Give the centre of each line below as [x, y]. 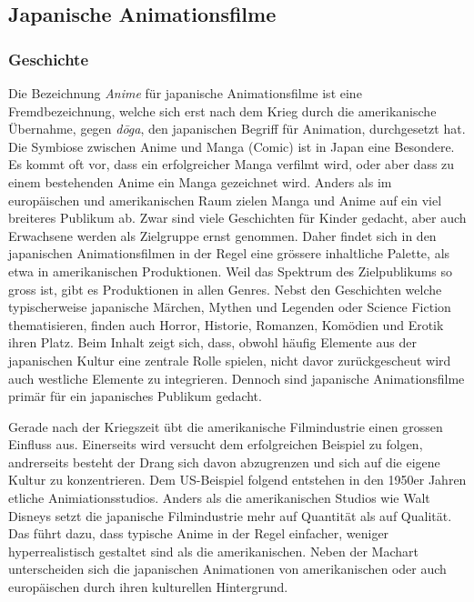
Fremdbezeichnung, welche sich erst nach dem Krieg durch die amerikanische [222, 110]
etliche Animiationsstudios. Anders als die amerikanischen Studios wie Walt [219, 498]
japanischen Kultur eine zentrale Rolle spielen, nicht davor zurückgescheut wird [230, 360]
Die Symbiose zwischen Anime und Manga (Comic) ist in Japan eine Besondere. [232, 146]
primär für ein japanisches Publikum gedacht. [135, 396]
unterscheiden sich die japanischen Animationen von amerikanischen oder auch [227, 569]
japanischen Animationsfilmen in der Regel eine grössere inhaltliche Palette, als [229, 253]
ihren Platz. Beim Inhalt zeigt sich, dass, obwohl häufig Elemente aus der [212, 342]
